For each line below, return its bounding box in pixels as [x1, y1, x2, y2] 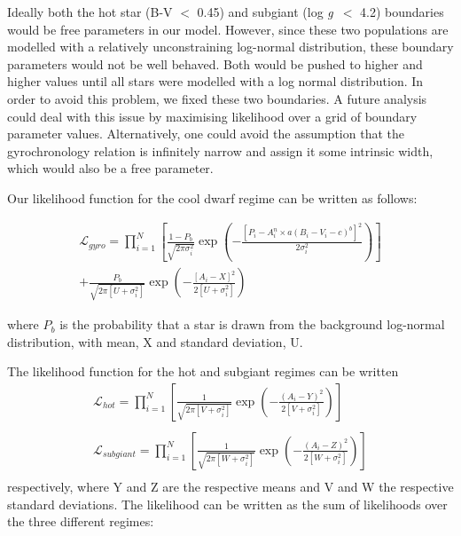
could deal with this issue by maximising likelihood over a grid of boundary [7, 106, 418, 125]
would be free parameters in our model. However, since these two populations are [7, 20, 449, 38]
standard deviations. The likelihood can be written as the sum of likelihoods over [7, 494, 448, 513]
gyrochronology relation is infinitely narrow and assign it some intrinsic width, [7, 141, 434, 160]
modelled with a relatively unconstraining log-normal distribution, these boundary [7, 37, 454, 56]
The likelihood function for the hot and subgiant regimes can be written [7, 362, 399, 381]
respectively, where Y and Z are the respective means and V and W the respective [7, 477, 454, 496]
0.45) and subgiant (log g [197, 3, 333, 20]
